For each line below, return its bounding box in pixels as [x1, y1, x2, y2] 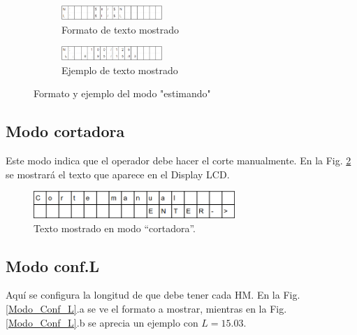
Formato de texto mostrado [61, 22, 179, 36]
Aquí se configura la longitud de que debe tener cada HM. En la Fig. [6, 287, 300, 302]
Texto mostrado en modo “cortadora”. [34, 220, 196, 235]
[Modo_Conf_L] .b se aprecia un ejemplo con [6, 315, 198, 329]
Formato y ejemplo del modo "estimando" [34, 86, 211, 101]
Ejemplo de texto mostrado [61, 62, 178, 77]
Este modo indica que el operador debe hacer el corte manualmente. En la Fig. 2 [6, 153, 351, 168]
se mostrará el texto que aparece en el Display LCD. [6, 166, 230, 181]
